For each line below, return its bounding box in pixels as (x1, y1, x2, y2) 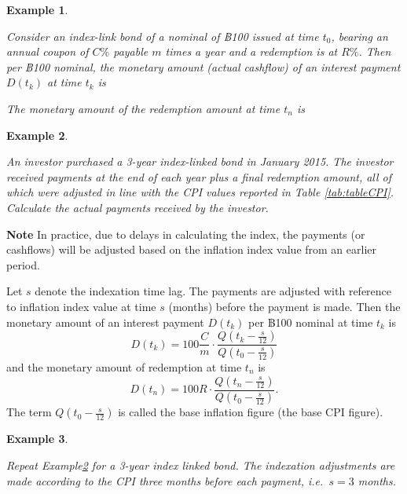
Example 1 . (6, 2, 68, 17)
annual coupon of (6, 43, 89, 60)
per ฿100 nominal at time (248, 313, 373, 330)
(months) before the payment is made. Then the (168, 298, 401, 314)
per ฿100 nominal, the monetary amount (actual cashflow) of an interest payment (6, 58, 401, 75)
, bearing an (331, 27, 388, 44)
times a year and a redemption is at (165, 43, 338, 60)
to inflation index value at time (6, 298, 156, 314)
